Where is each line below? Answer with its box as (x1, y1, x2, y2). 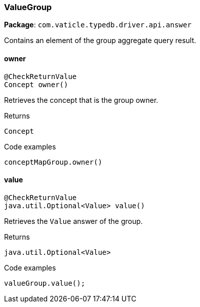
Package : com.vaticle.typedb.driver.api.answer (4, 20, 192, 29)
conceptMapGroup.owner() (4, 158, 102, 166)
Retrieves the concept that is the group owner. (4, 95, 158, 104)
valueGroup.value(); (4, 279, 86, 287)
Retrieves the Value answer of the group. (4, 216, 143, 225)
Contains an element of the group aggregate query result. (4, 36, 196, 45)
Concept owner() (4, 80, 68, 89)
